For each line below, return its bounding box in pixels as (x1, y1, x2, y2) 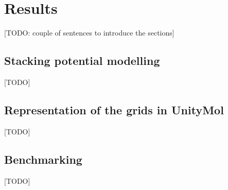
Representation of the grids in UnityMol (4, 101, 224, 117)
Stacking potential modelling (4, 53, 160, 68)
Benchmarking (4, 151, 82, 167)
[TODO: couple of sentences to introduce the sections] (4, 27, 174, 38)
